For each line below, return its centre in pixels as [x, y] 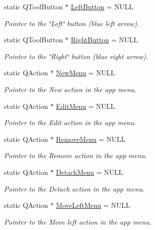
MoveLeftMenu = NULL [93, 205]
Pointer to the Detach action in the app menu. [74, 188]
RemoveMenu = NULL [91, 139]
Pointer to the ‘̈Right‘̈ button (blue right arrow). [76, 56]
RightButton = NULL [105, 40]
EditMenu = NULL [85, 106]
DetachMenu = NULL [89, 172]
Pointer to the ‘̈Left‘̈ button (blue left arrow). [72, 23]
